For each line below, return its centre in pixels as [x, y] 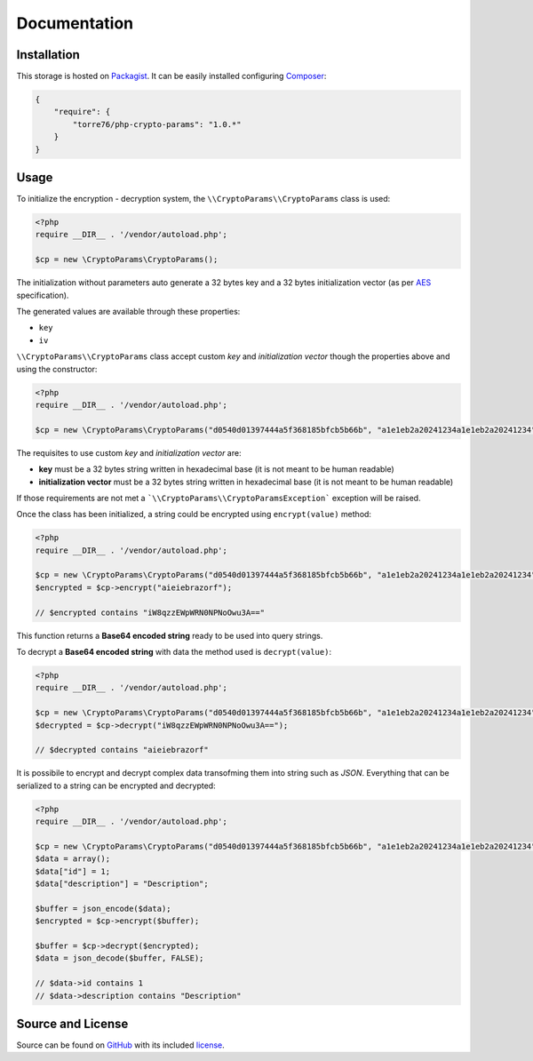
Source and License [72, 1023]
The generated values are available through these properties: [128, 312]
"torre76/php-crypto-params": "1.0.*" [157, 124]
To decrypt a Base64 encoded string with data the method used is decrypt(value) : [174, 652]
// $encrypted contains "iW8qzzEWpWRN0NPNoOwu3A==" [150, 612]
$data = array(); [73, 859]
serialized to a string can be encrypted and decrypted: [116, 786]
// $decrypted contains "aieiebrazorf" [122, 750]
